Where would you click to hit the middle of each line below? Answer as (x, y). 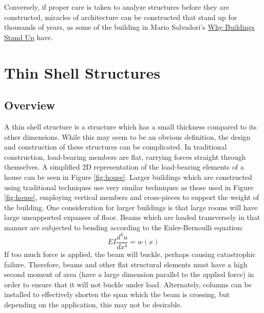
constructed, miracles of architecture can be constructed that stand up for (121, 17)
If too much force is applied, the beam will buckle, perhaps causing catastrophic (130, 254)
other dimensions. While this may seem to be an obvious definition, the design (127, 136)
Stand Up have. (29, 37)
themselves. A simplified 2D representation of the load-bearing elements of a (124, 167)
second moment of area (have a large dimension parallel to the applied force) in (129, 274)
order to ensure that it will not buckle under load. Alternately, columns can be (128, 284)
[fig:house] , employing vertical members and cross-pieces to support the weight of (132, 197)
